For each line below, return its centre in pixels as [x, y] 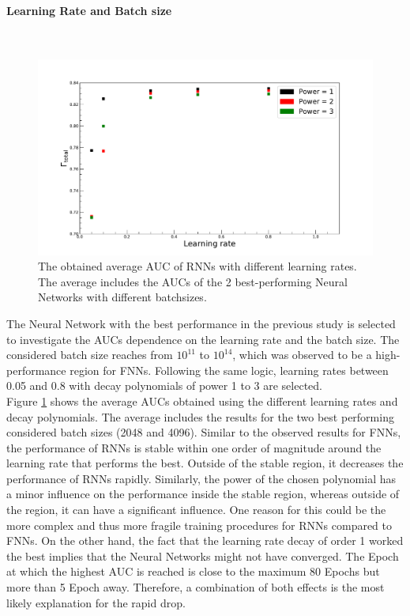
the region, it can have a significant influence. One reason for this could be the [196, 510]
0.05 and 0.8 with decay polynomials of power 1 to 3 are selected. [164, 385]
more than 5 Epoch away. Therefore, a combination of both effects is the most [196, 587]
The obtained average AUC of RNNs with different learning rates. [197, 266]
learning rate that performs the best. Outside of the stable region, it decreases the [205, 463]
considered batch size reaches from [90, 355]
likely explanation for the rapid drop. [96, 602]
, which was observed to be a [302, 355]
